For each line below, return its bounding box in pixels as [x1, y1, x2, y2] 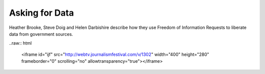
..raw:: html [9, 40, 32, 46]
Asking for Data [9, 7, 74, 18]
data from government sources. [9, 31, 73, 37]
